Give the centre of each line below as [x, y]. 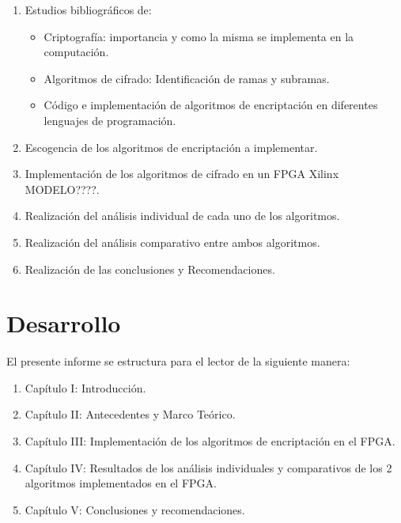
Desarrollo [64, 323]
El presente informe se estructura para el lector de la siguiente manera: [178, 361]
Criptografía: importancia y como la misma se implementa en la [199, 36]
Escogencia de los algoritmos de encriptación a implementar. [171, 147]
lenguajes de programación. [110, 120]
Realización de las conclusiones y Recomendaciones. [150, 269]
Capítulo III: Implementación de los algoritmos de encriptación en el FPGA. [210, 441]
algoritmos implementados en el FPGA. [121, 483]
